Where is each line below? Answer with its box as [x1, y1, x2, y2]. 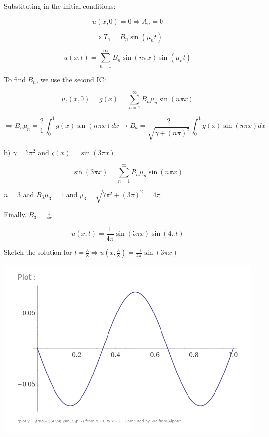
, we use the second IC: [36, 74, 106, 84]
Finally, [4, 209, 27, 219]
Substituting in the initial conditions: [4, 1, 116, 11]
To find [4, 74, 26, 84]
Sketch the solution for [4, 247, 72, 257]
